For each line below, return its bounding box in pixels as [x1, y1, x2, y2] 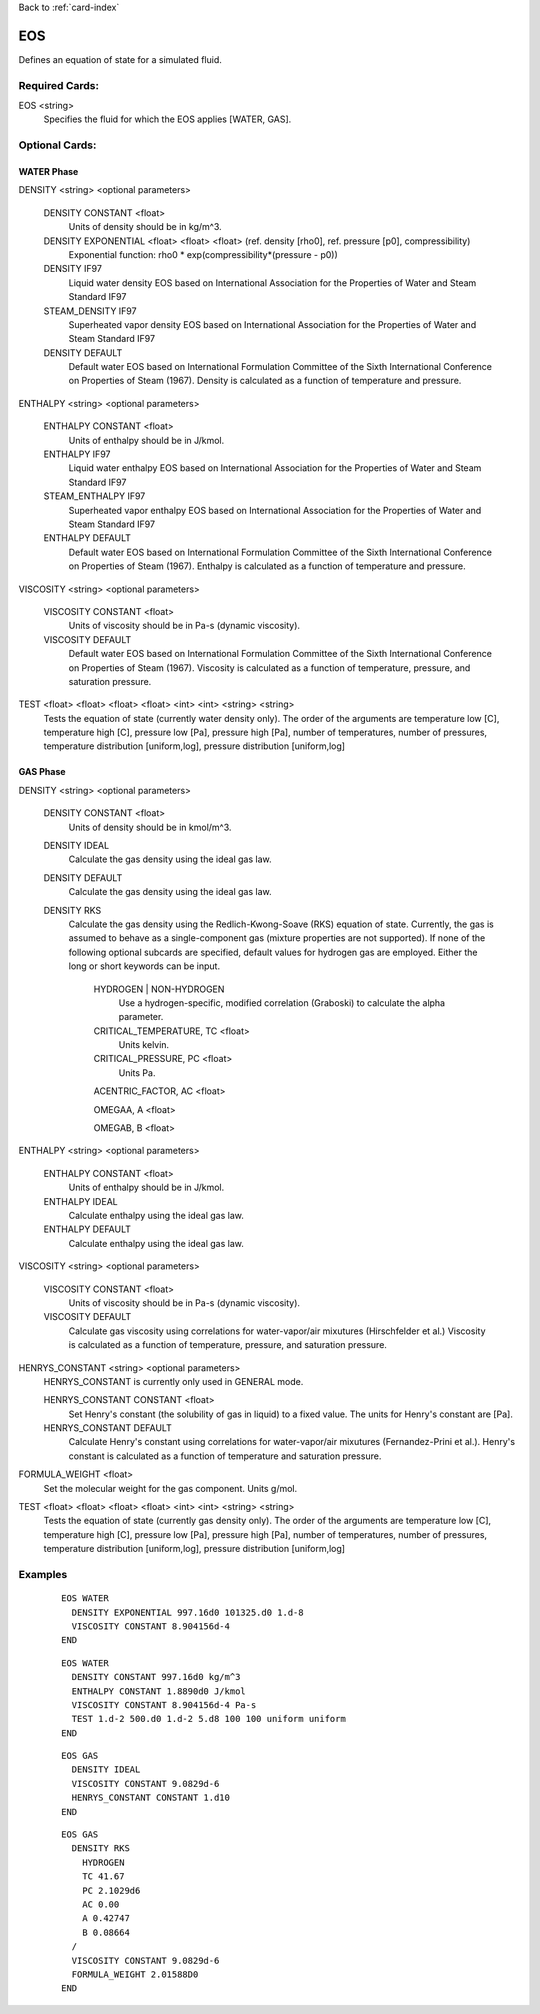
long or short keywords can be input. [68, 960, 220, 972]
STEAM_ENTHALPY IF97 [43, 490, 146, 502]
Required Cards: [18, 78, 100, 92]
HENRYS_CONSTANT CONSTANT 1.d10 [71, 1792, 230, 1804]
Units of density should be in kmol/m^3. [68, 821, 232, 833]
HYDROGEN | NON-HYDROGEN [93, 983, 225, 995]
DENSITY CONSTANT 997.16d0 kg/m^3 [71, 1671, 241, 1683]
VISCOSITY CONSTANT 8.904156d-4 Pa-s [71, 1699, 257, 1710]
